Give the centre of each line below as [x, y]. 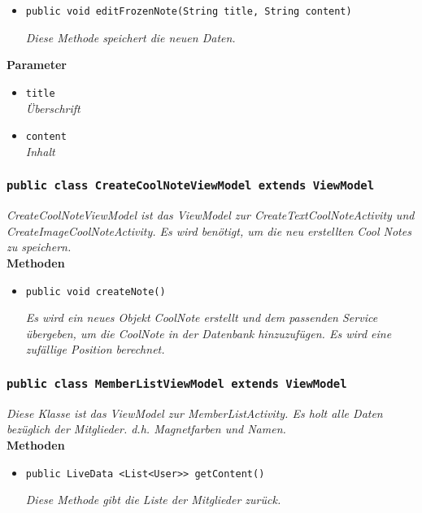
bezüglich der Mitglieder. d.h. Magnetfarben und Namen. [146, 429]
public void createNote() [96, 291]
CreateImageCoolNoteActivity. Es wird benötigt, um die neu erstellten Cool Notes [209, 230]
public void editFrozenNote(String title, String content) [189, 11]
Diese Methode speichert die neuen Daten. [131, 37]
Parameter [37, 65]
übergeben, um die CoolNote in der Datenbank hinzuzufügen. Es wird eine [209, 333]
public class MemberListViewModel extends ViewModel [177, 383]
